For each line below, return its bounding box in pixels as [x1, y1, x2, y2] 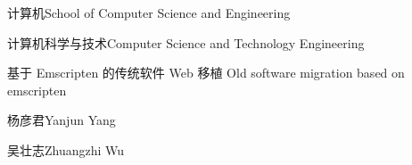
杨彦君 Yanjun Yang [7, 111, 116, 129]
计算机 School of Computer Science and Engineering [7, 4, 291, 21]
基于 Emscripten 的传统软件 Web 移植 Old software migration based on [7, 63, 405, 82]
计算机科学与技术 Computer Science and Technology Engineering [7, 33, 365, 52]
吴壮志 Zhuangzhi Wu [7, 140, 125, 159]
